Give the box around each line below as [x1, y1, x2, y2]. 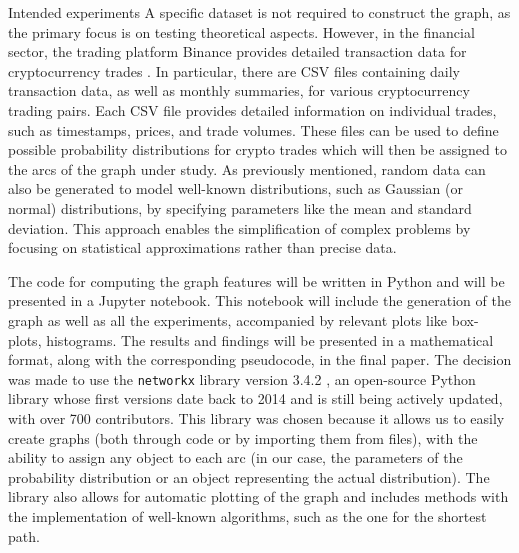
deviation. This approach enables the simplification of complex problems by [8, 217, 471, 238]
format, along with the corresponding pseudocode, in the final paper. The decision [8, 349, 512, 370]
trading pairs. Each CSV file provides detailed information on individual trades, [8, 99, 497, 120]
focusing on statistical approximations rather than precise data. [8, 237, 397, 258]
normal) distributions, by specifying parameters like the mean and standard [8, 197, 472, 218]
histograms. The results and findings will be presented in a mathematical [46, 329, 494, 350]
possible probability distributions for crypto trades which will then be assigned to [8, 139, 507, 160]
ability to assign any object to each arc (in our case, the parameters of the [8, 447, 463, 468]
